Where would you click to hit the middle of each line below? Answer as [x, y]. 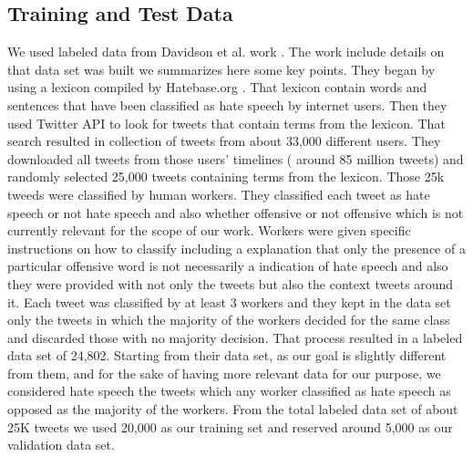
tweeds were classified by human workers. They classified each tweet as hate [219, 194]
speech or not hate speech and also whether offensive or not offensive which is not [236, 212]
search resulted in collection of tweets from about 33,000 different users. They [224, 141]
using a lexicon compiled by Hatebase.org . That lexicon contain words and [217, 87]
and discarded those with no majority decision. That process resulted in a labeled [235, 337]
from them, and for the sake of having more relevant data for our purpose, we [224, 373]
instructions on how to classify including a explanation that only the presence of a [236, 248]
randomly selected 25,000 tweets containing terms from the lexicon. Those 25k [226, 177]
